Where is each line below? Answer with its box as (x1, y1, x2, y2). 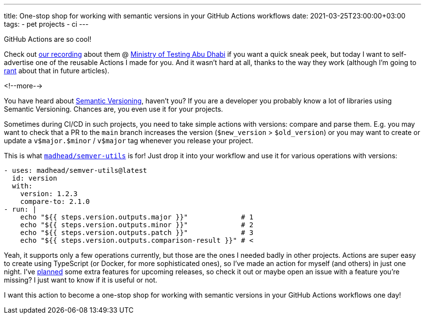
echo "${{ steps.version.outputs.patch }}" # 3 (20, 229, 254, 236)
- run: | (4, 205, 37, 213)
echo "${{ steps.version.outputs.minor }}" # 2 (20, 221, 254, 229)
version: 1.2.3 (20, 190, 78, 198)
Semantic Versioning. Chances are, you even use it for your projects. (4, 105, 223, 113)
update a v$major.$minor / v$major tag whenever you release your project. (4, 136, 253, 145)
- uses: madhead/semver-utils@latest (4, 167, 147, 174)
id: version (12, 174, 57, 182)
